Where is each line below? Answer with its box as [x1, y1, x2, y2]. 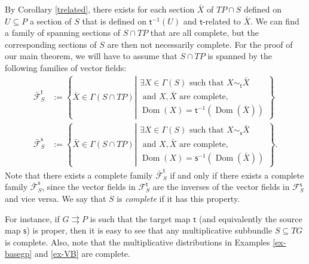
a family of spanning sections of [5, 26, 121, 39]
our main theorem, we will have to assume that [5, 50, 178, 62]
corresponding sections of [5, 38, 97, 50]
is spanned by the [207, 50, 272, 62]
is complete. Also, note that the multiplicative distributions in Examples [5, 235, 270, 248]
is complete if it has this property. [117, 192, 240, 204]
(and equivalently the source [198, 212, 302, 225]
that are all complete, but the [150, 26, 259, 39]
